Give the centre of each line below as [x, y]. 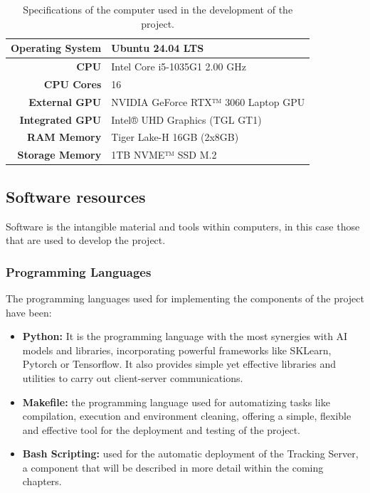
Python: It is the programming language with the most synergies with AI [185, 336]
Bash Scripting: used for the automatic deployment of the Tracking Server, [190, 454]
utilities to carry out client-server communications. [133, 377]
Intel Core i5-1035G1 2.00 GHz [179, 67]
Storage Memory [59, 155]
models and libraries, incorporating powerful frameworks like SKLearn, [177, 350]
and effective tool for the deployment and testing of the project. [162, 429]
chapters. [42, 481]
